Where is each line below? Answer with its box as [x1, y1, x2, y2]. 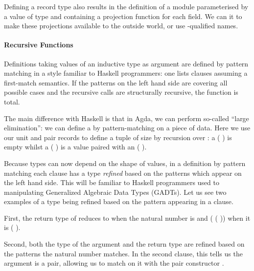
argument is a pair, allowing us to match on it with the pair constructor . [4, 258, 224, 268]
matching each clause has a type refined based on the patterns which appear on [4, 167, 242, 178]
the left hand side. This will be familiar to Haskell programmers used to [4, 177, 219, 188]
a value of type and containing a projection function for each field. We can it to [4, 11, 242, 21]
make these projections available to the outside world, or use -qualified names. [4, 21, 238, 31]
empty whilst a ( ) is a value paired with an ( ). [4, 142, 147, 152]
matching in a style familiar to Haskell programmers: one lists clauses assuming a [4, 68, 248, 78]
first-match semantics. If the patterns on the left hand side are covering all [4, 77, 228, 87]
